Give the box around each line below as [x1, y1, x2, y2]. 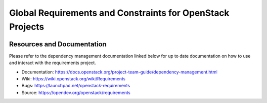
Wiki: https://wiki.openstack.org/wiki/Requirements [21, 76, 126, 82]
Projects [9, 21, 44, 32]
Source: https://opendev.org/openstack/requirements [21, 89, 131, 96]
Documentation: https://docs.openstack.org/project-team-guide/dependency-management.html [21, 69, 218, 75]
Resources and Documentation [9, 40, 107, 48]
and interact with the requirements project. [9, 60, 96, 66]
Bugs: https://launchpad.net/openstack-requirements [21, 83, 131, 89]
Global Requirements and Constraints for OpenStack [9, 7, 229, 18]
